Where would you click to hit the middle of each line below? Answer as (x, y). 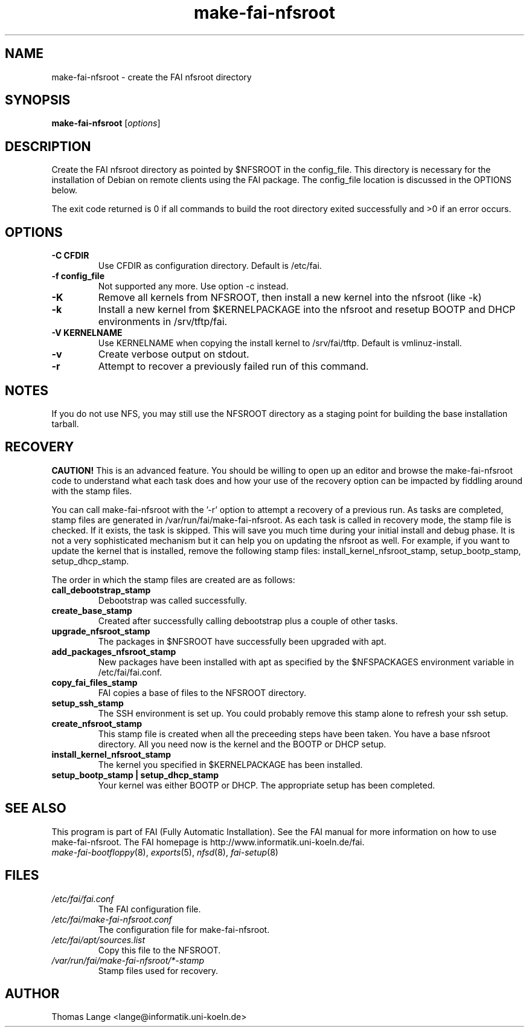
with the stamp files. (92, 491)
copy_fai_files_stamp (95, 682)
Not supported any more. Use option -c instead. (193, 286)
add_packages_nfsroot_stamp (114, 651)
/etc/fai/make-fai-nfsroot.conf (112, 919)
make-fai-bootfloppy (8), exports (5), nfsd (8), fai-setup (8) (165, 852)
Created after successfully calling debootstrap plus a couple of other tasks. (248, 621)
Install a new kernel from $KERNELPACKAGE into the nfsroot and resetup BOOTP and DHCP (307, 310)
